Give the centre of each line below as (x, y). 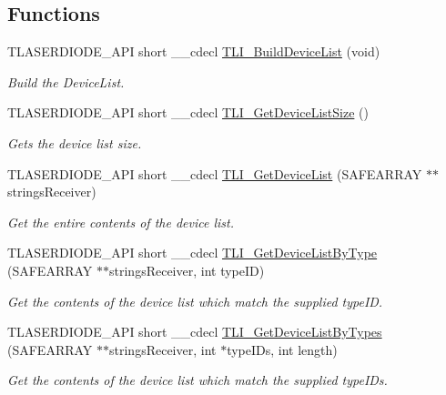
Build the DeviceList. (66, 81)
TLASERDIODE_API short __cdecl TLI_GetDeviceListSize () (188, 112)
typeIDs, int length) (282, 349)
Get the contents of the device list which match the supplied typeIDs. (198, 380)
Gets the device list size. (75, 142)
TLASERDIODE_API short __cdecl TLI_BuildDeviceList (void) (194, 51)
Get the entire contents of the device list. (121, 222)
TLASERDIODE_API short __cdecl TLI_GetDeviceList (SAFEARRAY (215, 173)
